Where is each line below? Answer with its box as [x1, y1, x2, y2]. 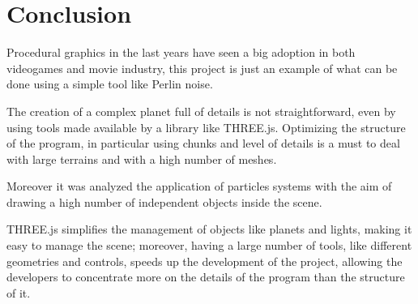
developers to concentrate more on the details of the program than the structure [6, 268, 405, 285]
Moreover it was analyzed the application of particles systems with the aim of [6, 178, 392, 195]
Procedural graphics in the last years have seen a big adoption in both [6, 44, 356, 61]
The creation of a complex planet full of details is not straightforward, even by [6, 102, 396, 119]
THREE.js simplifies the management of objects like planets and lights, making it [6, 221, 412, 238]
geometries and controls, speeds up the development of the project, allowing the [6, 252, 403, 269]
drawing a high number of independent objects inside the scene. [6, 193, 322, 210]
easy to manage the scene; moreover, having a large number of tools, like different [6, 237, 412, 254]
